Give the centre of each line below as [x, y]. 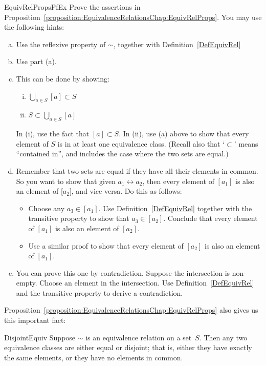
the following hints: [34, 27]
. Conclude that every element [210, 218]
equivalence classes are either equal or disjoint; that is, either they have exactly [128, 347]
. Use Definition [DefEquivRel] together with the [175, 208]
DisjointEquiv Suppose [40, 337]
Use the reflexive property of [61, 44]
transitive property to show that [79, 218]
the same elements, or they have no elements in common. [94, 357]
